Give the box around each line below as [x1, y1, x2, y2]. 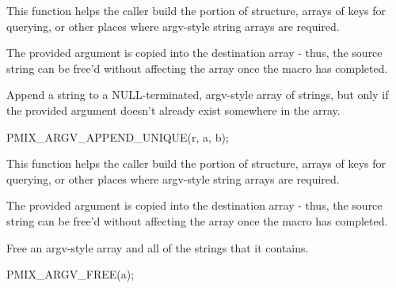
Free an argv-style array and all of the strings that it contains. [6, 239, 309, 256]
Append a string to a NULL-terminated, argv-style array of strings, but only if [6, 86, 389, 103]
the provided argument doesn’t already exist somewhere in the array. [6, 101, 341, 118]
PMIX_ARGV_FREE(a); [6, 266, 135, 282]
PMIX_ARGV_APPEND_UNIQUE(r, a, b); [6, 128, 229, 145]
